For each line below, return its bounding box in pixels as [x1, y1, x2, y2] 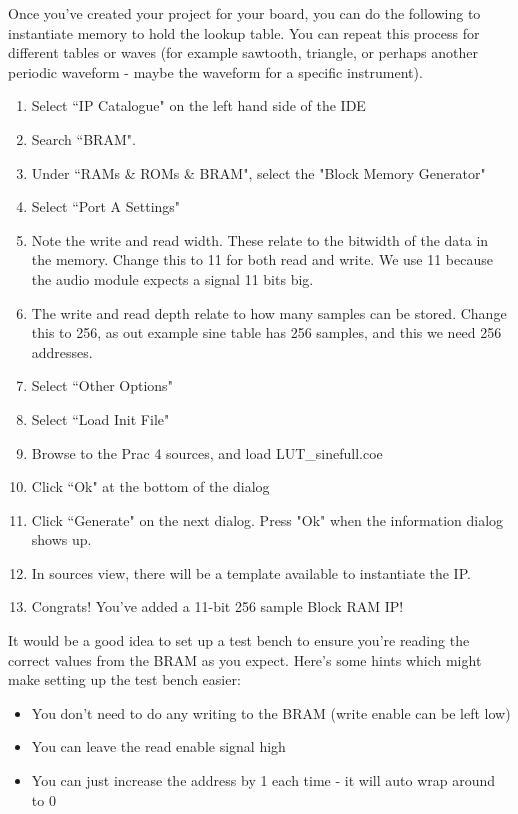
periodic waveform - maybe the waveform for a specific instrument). [8, 61, 423, 82]
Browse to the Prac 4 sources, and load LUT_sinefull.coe [31, 442, 383, 463]
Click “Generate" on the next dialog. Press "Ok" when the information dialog [31, 509, 504, 530]
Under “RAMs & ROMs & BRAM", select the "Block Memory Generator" [31, 162, 486, 183]
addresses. [31, 341, 93, 362]
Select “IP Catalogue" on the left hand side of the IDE [31, 95, 366, 116]
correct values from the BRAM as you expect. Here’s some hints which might [8, 649, 482, 670]
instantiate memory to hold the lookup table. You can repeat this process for [8, 22, 480, 43]
